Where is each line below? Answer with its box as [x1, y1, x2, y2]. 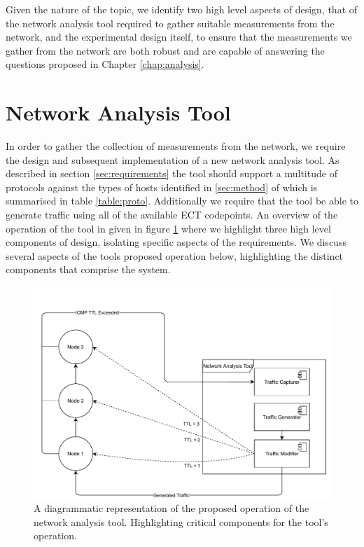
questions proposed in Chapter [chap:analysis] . [6, 57, 204, 71]
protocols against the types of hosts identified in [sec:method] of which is [6, 179, 318, 194]
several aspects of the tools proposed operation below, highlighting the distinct [6, 248, 344, 263]
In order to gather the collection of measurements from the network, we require [6, 139, 346, 153]
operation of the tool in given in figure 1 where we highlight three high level [6, 221, 331, 235]
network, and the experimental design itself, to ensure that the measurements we [6, 29, 352, 44]
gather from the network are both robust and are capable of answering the [6, 43, 325, 57]
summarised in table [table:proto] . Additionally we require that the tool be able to [6, 193, 358, 208]
